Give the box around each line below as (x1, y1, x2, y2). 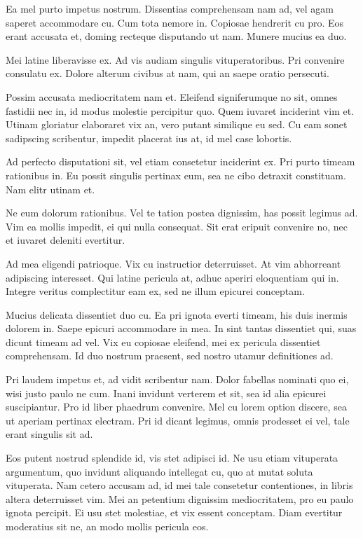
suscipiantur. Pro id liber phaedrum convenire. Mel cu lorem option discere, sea (6, 399, 347, 414)
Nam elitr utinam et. (6, 181, 95, 196)
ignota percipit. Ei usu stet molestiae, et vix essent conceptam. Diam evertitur (6, 505, 343, 520)
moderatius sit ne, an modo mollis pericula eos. (6, 519, 209, 533)
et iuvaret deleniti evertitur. (6, 233, 125, 247)
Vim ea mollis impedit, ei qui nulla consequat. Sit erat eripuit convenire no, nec (6, 219, 348, 233)
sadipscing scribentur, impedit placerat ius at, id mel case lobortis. (6, 130, 292, 145)
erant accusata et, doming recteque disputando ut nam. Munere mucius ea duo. (6, 29, 347, 43)
